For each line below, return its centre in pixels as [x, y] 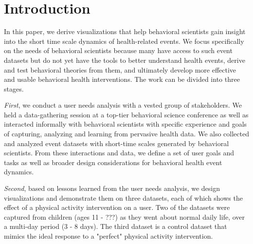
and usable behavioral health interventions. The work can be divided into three [122, 79]
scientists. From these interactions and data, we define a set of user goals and [119, 153]
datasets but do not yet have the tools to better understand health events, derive [125, 60]
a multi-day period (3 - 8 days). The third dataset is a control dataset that [116, 226]
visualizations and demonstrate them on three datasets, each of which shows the [123, 197]
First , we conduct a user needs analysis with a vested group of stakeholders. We [123, 105]
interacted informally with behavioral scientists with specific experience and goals [126, 124]
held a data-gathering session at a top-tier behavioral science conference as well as [126, 114]
